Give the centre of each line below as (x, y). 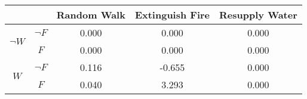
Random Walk (91, 15)
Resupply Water (258, 15)
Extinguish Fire (172, 15)
